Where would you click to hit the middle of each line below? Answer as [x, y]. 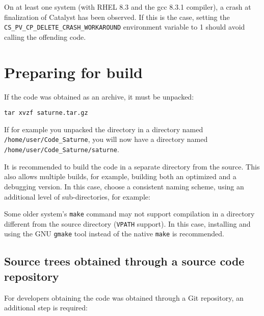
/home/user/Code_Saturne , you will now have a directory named [106, 139]
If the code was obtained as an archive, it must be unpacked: [99, 96]
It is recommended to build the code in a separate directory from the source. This [132, 166]
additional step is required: [46, 308]
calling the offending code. [45, 37]
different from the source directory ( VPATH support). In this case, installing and [127, 223]
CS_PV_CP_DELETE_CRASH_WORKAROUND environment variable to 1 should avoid [125, 27]
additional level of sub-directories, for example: [77, 196]
